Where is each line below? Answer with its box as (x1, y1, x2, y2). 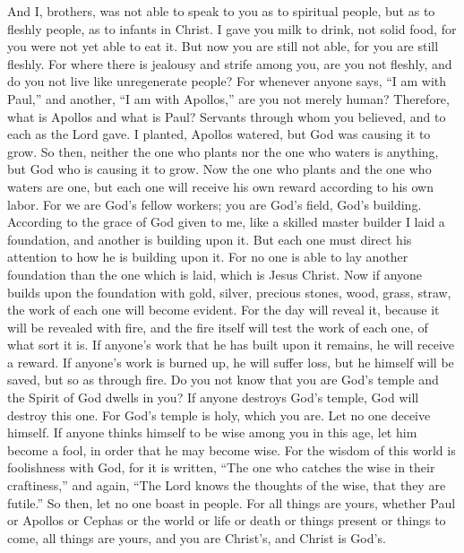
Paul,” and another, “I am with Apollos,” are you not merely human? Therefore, (7, 89, 450, 108)
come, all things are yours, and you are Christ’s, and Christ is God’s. (7, 528, 386, 547)
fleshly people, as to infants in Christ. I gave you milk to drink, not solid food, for (7, 19, 457, 38)
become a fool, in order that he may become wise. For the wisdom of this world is (7, 440, 456, 459)
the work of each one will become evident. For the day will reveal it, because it (7, 300, 440, 319)
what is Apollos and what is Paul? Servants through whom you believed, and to (7, 107, 446, 125)
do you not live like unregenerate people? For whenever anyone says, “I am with (7, 72, 447, 91)
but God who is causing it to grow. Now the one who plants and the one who (7, 160, 432, 178)
